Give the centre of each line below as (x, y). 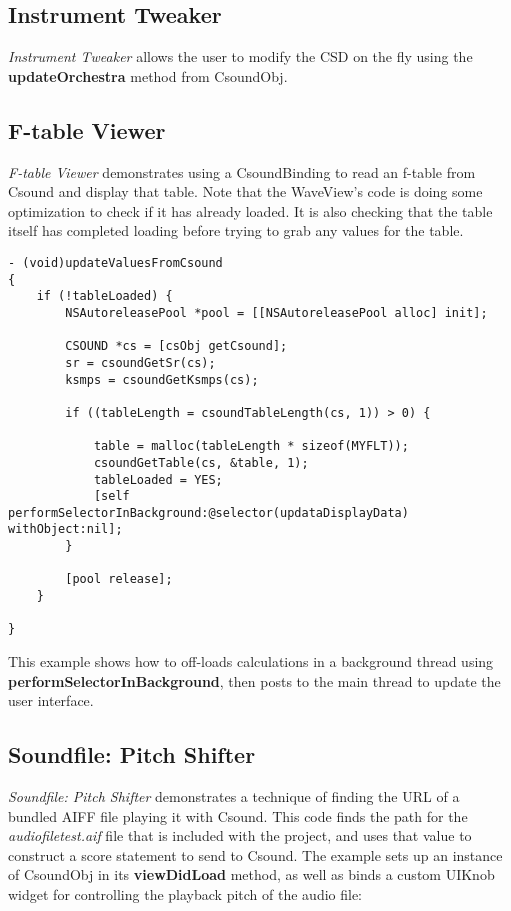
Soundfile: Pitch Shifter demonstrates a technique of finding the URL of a (234, 796)
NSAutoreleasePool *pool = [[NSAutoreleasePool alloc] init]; (276, 312)
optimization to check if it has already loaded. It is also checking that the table (250, 210)
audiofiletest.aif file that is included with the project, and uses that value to (240, 835)
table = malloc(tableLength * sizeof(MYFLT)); (251, 446)
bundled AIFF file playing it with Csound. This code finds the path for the (238, 815)
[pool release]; (119, 579)
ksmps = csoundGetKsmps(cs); (162, 379)
